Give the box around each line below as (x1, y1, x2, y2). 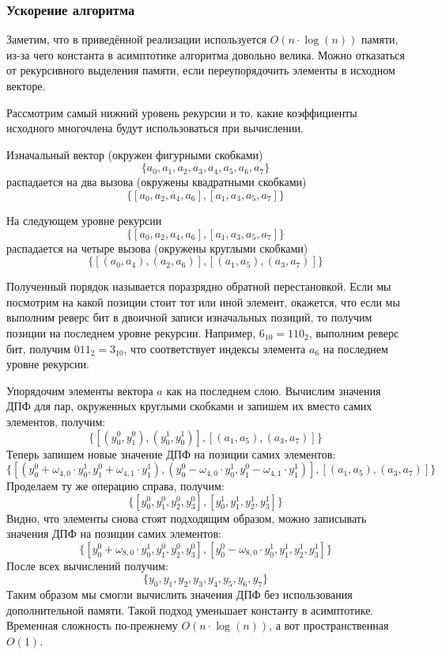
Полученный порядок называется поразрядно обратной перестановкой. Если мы (6, 278, 391, 295)
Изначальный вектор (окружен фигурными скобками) (6, 146, 263, 162)
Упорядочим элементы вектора (6, 382, 153, 398)
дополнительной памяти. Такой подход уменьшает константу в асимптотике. (6, 601, 374, 618)
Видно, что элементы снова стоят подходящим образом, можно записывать (6, 509, 367, 526)
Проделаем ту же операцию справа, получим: (6, 478, 225, 494)
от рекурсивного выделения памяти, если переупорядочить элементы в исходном (6, 62, 395, 78)
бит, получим (6, 340, 70, 356)
